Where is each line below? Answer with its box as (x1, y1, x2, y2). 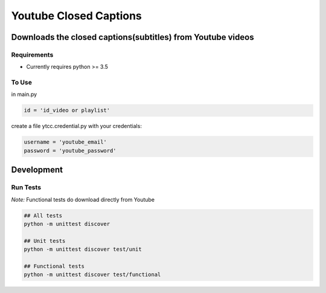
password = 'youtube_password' (24, 147, 117, 154)
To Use (11, 79, 33, 87)
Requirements (11, 50, 54, 59)
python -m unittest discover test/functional (24, 271, 161, 278)
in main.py (11, 91, 37, 98)
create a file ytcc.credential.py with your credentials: (11, 123, 142, 130)
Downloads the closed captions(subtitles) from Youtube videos (11, 32, 254, 42)
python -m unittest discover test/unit (24, 246, 142, 253)
